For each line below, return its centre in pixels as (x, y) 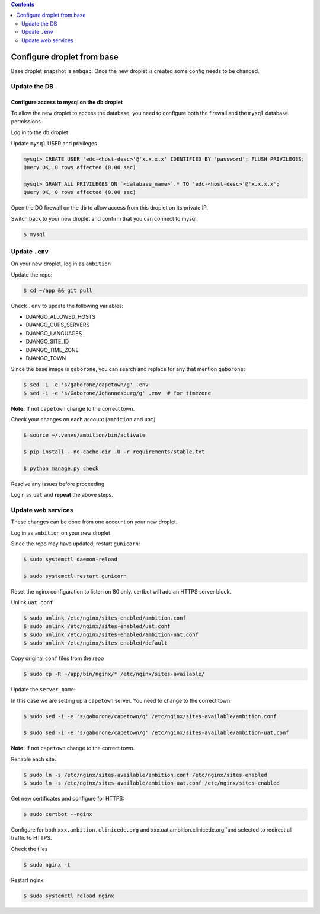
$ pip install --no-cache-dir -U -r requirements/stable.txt (114, 452)
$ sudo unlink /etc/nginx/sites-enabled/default (95, 643)
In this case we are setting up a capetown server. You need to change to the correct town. (121, 700)
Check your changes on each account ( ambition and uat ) (84, 420)
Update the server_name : (43, 690)
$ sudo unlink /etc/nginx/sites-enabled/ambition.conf (105, 618)
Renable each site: (33, 759)
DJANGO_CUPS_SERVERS (58, 325)
